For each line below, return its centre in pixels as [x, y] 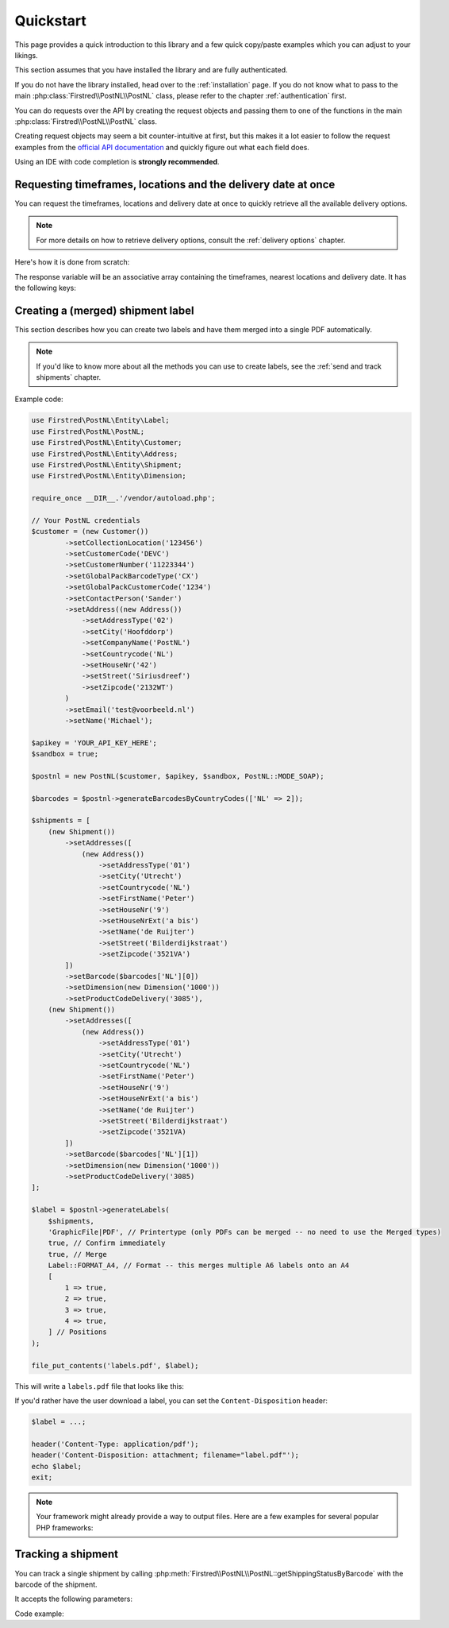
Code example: [40, 1614]
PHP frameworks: [65, 1527]
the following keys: [46, 288]
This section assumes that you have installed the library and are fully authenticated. [152, 70]
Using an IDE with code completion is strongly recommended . [117, 162]
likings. [27, 55]
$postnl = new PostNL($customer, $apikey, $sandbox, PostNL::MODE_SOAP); [178, 776]
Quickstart [51, 21]
